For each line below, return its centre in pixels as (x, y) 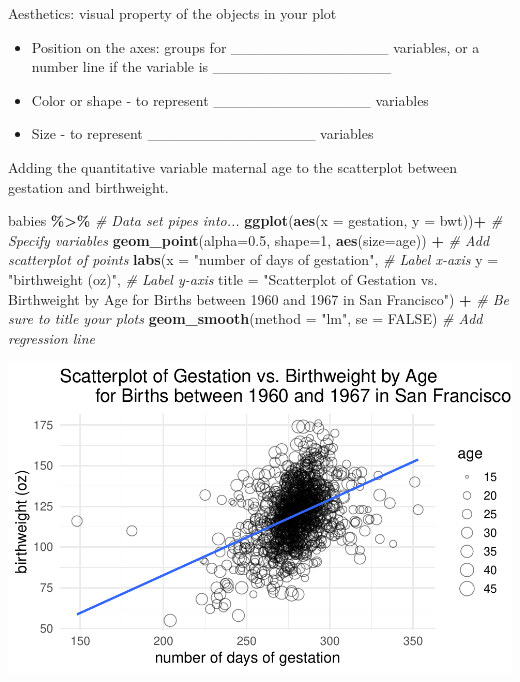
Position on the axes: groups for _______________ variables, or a (255, 46)
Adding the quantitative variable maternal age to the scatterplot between (232, 166)
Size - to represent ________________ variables (202, 133)
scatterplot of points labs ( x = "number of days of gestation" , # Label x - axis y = (253, 259)
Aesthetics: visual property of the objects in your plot (172, 13)
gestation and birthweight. (88, 186)
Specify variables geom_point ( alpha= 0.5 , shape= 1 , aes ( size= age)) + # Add (249, 239)
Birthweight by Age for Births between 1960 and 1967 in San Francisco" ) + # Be (258, 298)
